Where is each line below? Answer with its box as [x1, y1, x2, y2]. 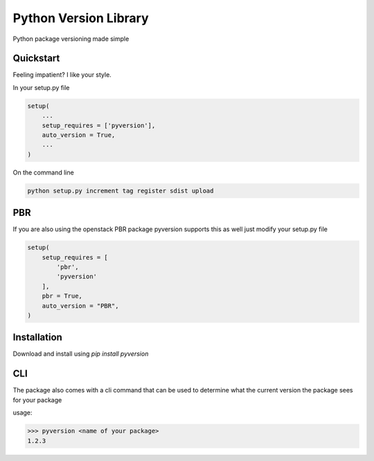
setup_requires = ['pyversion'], [42, 121, 156, 129]
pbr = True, [42, 292, 83, 300]
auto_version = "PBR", [42, 302, 119, 309]
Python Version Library [12, 10, 149, 26]
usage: [12, 408, 33, 417]
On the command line [12, 168, 74, 177]
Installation [12, 332, 62, 343]
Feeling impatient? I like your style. [12, 71, 112, 79]
